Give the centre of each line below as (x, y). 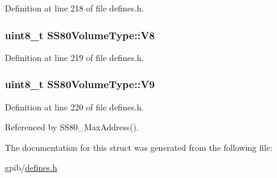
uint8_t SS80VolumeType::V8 (80, 35)
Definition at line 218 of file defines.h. (74, 8)
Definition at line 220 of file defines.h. (74, 106)
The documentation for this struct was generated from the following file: (139, 147)
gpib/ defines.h (31, 167)
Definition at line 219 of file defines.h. (74, 57)
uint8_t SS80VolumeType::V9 (80, 84)
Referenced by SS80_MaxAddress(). (72, 127)
